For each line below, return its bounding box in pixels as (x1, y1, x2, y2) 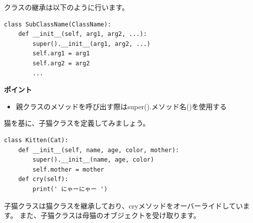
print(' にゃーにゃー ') (32, 185, 108, 193)
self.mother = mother (32, 166, 104, 173)
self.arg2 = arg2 (32, 59, 90, 67)
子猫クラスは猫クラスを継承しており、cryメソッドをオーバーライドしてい (4, 200, 243, 211)
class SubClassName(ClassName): (4, 20, 111, 28)
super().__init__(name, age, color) (32, 156, 154, 164)
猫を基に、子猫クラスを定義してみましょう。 (4, 118, 150, 128)
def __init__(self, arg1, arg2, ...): (18, 30, 147, 38)
